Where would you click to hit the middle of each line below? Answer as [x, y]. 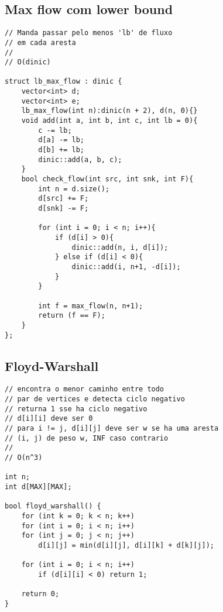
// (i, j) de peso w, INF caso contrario [87, 438]
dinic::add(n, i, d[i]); [120, 247]
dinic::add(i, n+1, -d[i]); [126, 267]
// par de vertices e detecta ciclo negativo [95, 399]
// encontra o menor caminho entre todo [85, 389]
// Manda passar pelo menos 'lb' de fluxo [89, 33]
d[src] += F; [64, 199]
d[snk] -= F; [64, 209]
